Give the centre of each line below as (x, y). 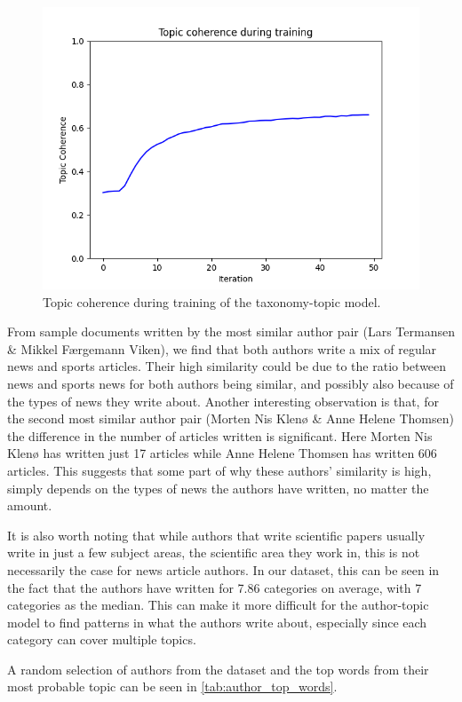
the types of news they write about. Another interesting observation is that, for (223, 401)
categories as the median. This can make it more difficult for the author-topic (218, 605)
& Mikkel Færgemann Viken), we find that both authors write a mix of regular (222, 348)
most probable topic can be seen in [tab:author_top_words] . (172, 686)
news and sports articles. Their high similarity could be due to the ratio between (227, 366)
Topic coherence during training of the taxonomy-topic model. (212, 301)
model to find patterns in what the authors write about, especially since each (217, 622)
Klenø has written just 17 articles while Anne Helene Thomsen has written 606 (222, 453)
